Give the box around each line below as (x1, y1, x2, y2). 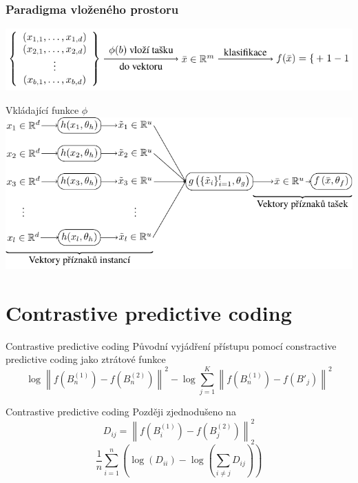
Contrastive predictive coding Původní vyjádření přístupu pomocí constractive (6, 338, 337, 353)
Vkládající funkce (6, 103, 79, 117)
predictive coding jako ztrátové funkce (6, 352, 166, 366)
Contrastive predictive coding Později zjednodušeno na (6, 404, 236, 418)
